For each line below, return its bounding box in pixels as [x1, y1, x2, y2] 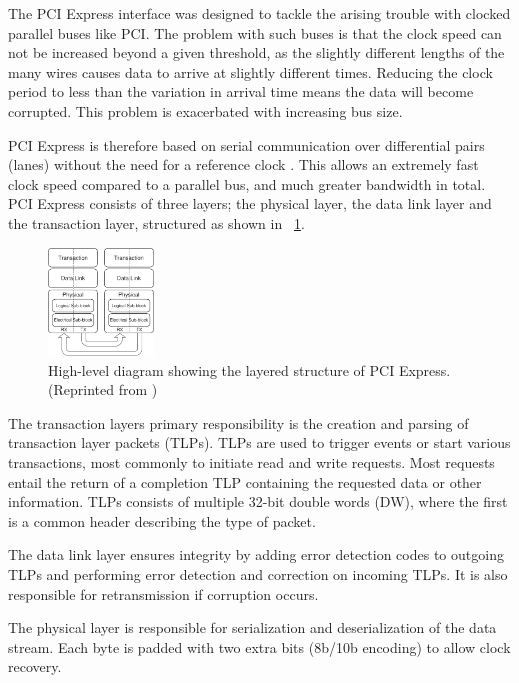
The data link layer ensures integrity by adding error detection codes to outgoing [8, 544, 504, 565]
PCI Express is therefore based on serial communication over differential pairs [8, 134, 485, 155]
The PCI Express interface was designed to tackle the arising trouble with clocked [8, 3, 511, 23]
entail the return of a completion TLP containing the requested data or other [8, 471, 482, 492]
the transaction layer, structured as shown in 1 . [8, 212, 305, 233]
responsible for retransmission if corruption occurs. [8, 583, 319, 604]
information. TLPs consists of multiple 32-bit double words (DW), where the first [8, 491, 508, 512]
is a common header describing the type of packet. [8, 510, 316, 531]
